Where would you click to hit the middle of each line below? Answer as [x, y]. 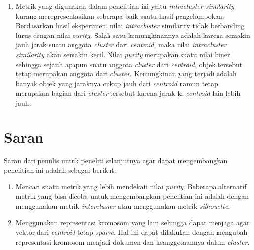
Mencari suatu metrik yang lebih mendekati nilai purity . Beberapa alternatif [131, 186]
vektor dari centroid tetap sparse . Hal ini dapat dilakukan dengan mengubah [131, 232]
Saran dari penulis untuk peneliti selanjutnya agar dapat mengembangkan [116, 160]
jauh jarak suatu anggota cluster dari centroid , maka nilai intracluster [121, 45]
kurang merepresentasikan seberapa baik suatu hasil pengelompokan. [120, 16]
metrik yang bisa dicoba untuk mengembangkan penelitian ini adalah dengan [132, 196]
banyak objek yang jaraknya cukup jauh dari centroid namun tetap [117, 83]
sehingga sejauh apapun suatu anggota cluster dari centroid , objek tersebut [129, 64]
